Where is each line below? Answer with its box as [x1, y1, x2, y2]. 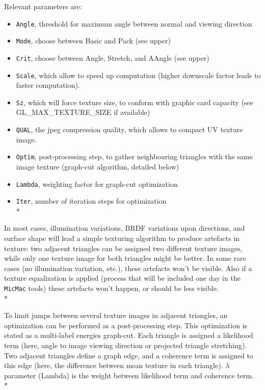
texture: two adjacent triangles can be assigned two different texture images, [4, 242, 243, 253]
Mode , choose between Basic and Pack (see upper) [16, 35, 171, 46]
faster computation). [16, 80, 80, 90]
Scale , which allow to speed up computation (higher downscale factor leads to [16, 69, 261, 80]
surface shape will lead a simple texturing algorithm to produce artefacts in [4, 233, 240, 243]
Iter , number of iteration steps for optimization [16, 196, 167, 206]
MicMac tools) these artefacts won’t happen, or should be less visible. [4, 283, 219, 294]
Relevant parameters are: [4, 1, 82, 11]
